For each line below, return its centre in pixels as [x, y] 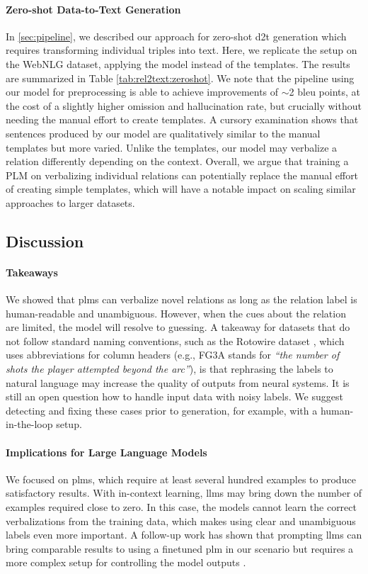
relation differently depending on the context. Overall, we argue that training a [177, 161]
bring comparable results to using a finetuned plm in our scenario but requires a [180, 548]
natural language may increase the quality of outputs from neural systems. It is [178, 382]
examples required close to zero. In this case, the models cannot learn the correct [181, 507]
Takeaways [32, 272]
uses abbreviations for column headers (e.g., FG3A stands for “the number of [173, 355]
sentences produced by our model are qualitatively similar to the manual [163, 133]
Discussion [45, 241]
